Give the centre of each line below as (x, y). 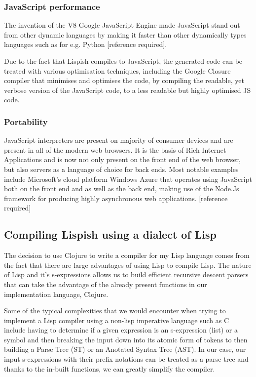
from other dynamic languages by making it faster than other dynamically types (125, 34)
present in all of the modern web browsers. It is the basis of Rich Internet (115, 149)
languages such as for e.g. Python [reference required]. (86, 44)
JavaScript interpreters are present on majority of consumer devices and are (119, 140)
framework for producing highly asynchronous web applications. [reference (116, 198)
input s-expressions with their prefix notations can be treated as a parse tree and (126, 359)
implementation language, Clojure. (56, 294)
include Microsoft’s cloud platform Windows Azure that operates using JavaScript (128, 179)
